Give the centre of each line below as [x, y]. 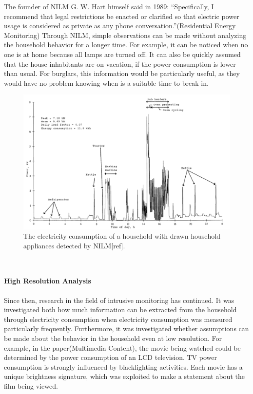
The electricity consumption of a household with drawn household [122, 236]
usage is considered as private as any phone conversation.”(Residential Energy [120, 26]
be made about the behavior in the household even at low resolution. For [113, 338]
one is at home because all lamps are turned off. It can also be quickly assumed [122, 54]
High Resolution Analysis [48, 281]
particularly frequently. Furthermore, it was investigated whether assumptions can [126, 328]
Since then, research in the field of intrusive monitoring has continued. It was [119, 300]
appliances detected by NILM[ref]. [74, 245]
